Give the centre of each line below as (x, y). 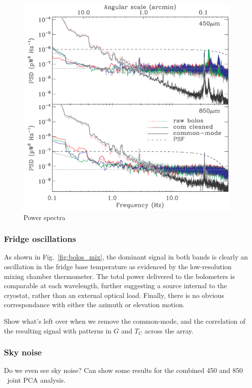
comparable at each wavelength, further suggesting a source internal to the (116, 286)
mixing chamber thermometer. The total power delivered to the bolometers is (120, 276)
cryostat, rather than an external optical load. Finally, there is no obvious (114, 295)
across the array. (169, 330)
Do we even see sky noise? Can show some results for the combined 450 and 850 (123, 370)
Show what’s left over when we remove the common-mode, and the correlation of (125, 321)
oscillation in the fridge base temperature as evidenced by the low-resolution (118, 266)
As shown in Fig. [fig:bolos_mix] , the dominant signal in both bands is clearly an (126, 257)
